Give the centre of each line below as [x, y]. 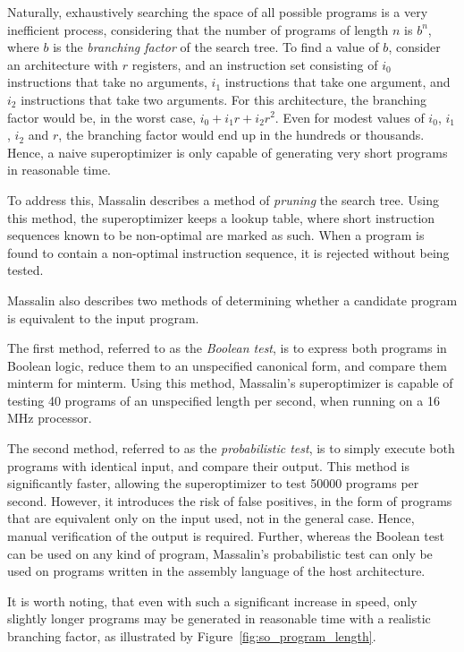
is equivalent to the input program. [103, 317]
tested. [25, 270]
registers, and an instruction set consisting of [255, 64]
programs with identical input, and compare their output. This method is [208, 465]
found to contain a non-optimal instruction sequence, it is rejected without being [228, 252]
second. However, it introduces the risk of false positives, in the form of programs [230, 500]
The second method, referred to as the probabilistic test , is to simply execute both [231, 448]
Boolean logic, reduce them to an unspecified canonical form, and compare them [227, 365]
